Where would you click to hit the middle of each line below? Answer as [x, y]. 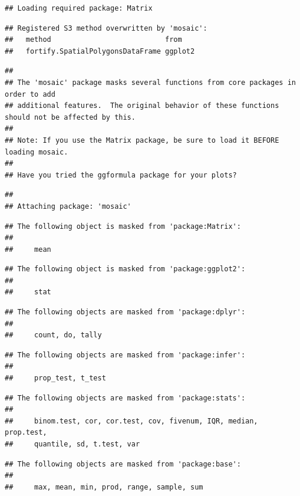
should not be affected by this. [70, 117]
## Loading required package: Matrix [79, 8]
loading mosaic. [37, 152]
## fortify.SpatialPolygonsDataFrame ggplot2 [100, 51]
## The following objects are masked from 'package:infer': [125, 355]
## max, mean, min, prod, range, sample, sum [104, 487]
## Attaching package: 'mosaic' [68, 206]
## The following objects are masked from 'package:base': [123, 464]
